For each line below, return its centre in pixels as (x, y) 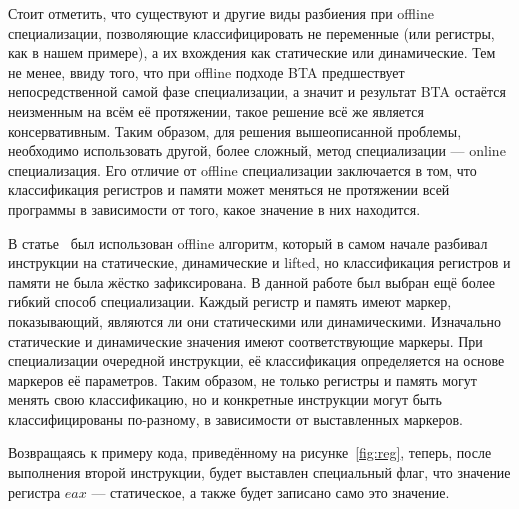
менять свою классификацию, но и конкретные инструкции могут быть (225, 399)
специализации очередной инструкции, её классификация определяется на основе (256, 360)
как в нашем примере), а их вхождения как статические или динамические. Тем (252, 52)
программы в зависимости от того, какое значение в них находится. (214, 208)
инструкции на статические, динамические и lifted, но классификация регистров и (259, 262)
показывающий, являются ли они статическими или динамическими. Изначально (255, 320)
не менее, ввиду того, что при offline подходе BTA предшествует (206, 71)
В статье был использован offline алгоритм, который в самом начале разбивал (248, 242)
